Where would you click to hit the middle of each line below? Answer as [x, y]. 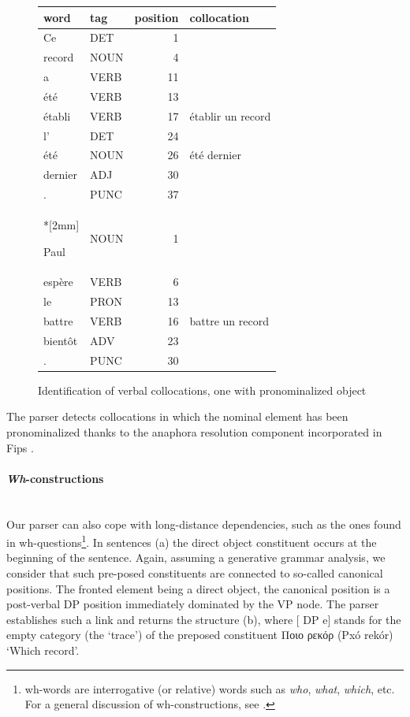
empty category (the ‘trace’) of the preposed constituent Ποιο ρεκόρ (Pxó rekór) [200, 635]
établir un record [230, 115]
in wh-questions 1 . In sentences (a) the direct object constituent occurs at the [192, 541]
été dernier [215, 155]
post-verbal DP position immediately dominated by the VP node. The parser [193, 604]
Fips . [20, 447]
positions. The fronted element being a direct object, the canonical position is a [198, 588]
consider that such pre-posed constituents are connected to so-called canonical [195, 573]
